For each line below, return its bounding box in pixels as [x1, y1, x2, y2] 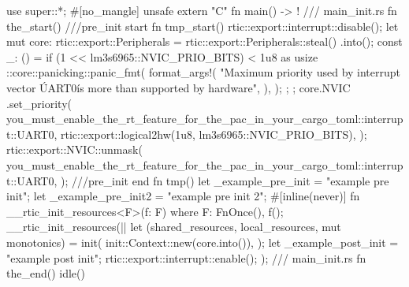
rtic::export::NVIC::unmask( [6, 141, 143, 158]
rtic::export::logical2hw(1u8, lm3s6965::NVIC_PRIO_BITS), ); [61, 125, 367, 142]
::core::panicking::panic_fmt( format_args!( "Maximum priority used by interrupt [6, 64, 401, 80]
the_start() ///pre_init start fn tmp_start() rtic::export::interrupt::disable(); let [6, 17, 399, 34]
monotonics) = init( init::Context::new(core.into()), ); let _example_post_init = [6, 233, 399, 250]
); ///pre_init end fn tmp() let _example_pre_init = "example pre [61, 172, 389, 188]
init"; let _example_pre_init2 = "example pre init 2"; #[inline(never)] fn [6, 188, 360, 204]
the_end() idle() [6, 265, 85, 281]
